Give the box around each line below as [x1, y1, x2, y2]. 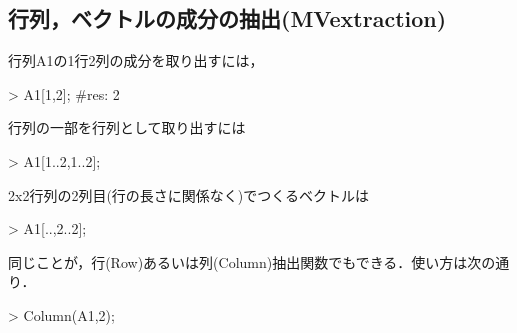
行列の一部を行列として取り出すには [8, 117, 246, 138]
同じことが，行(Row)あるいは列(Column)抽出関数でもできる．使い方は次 [8, 251, 482, 272]
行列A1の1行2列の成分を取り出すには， [8, 50, 264, 71]
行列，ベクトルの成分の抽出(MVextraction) [8, 3, 447, 34]
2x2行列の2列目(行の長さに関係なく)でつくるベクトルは [8, 184, 370, 205]
